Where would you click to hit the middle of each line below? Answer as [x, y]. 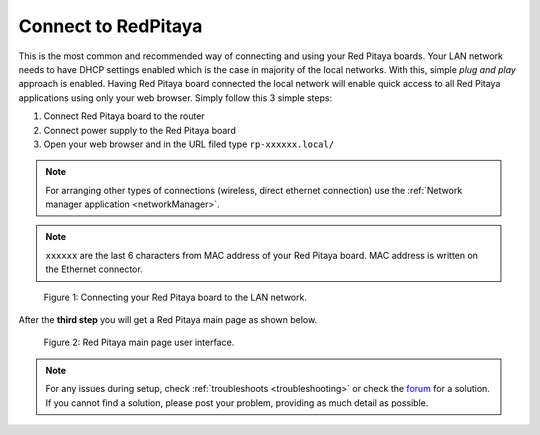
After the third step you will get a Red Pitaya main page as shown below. [168, 320]
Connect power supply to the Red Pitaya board [140, 130]
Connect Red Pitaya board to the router [124, 116]
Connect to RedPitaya [110, 26]
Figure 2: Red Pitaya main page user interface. [139, 342]
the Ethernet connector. [94, 269]
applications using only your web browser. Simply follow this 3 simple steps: [175, 97]
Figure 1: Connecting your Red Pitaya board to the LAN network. [175, 297]
